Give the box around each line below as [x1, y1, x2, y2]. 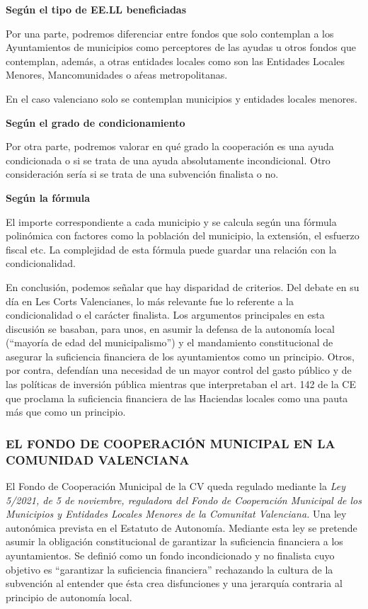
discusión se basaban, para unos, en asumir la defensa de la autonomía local [6, 321, 335, 336]
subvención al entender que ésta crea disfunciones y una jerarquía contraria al [6, 576, 343, 591]
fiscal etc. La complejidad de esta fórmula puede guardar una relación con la [6, 241, 337, 256]
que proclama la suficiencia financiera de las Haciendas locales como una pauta [6, 390, 348, 405]
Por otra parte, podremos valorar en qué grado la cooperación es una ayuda [6, 139, 334, 154]
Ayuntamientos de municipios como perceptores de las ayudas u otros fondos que [6, 40, 356, 55]
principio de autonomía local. [6, 589, 132, 604]
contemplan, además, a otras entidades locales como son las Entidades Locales [6, 53, 345, 68]
